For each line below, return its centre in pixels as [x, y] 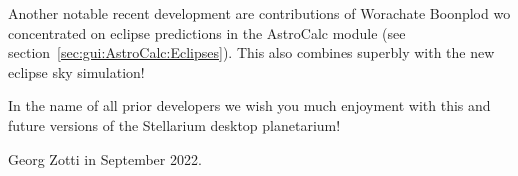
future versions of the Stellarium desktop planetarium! [174, 124]
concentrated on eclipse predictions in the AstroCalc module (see [207, 32]
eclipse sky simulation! [76, 71]
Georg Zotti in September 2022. [105, 158]
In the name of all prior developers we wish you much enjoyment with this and [249, 105]
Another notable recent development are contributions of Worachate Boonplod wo [259, 13]
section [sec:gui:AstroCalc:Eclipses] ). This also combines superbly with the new [251, 52]
